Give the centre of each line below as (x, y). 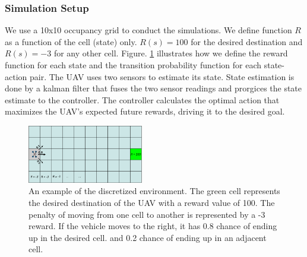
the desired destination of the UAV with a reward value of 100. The (152, 202)
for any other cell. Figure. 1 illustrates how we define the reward (171, 53)
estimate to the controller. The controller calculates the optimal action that (142, 99)
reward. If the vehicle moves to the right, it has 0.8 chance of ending (153, 226)
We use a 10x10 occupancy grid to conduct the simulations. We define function (148, 30)
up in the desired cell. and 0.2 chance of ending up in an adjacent (148, 237)
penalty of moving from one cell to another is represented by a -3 (147, 214)
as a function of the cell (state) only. (71, 41)
